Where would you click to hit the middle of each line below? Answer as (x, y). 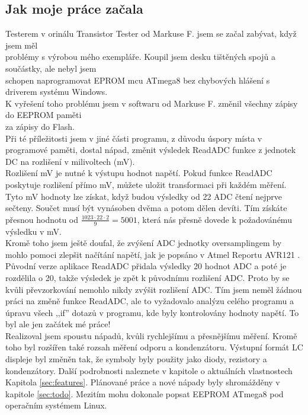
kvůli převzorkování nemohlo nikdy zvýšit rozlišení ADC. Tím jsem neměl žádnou (154, 289)
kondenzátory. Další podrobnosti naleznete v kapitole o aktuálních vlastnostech (149, 370)
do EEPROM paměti (44, 115)
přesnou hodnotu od (42, 219)
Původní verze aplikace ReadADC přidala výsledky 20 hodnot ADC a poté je (146, 266)
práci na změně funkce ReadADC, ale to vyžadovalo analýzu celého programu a (150, 301)
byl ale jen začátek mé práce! (58, 324)
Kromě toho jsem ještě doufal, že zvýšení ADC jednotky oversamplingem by (144, 243)
